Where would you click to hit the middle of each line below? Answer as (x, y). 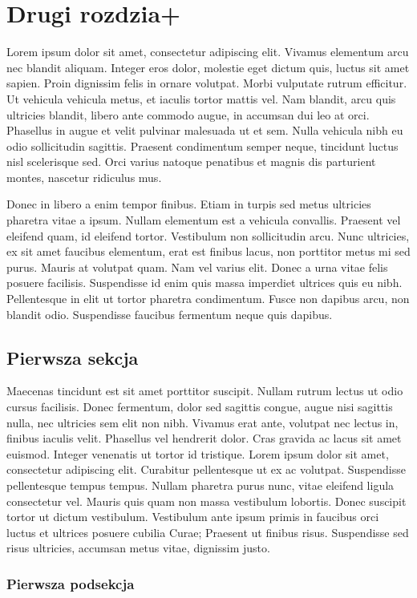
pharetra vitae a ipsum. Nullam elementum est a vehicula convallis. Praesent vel (204, 220)
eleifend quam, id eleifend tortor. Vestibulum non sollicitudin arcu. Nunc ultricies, (208, 235)
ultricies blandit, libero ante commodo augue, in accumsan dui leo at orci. (188, 114)
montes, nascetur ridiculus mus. (84, 177)
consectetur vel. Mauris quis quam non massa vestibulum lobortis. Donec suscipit (206, 501)
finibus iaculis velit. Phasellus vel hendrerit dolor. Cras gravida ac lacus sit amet (204, 438)
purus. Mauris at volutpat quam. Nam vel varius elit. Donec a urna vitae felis (197, 267)
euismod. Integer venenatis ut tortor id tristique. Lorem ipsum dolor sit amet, (198, 453)
